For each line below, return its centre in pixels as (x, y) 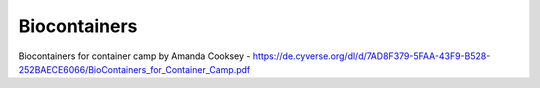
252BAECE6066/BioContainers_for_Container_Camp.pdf (134, 69)
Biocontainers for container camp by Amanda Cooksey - (134, 56)
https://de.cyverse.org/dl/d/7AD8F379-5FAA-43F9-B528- (371, 56)
